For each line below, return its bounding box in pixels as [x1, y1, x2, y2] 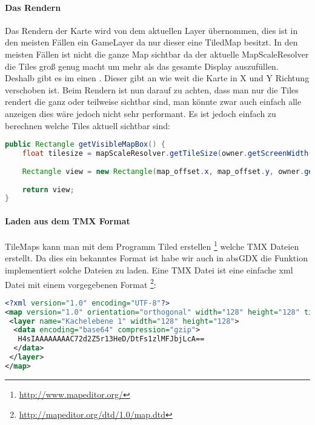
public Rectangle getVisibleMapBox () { [5, 140, 165, 149]
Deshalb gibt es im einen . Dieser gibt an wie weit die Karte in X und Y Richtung [5, 72, 310, 84]
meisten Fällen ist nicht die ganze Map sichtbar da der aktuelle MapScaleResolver [5, 47, 309, 60]
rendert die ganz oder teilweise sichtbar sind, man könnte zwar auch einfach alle [5, 95, 302, 108]
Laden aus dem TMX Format [5, 214, 130, 227]
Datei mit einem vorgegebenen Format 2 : [5, 276, 156, 290]
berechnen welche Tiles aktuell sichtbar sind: [5, 119, 170, 132]
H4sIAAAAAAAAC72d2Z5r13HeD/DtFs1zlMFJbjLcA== [18, 335, 205, 344]
